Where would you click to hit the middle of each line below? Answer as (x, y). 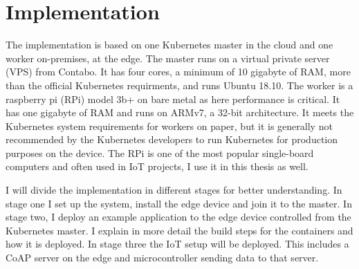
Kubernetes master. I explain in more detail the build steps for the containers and (179, 230)
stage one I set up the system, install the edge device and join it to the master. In (179, 203)
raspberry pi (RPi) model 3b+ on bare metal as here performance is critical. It (173, 99)
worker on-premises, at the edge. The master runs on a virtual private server (168, 58)
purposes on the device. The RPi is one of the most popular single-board (160, 152)
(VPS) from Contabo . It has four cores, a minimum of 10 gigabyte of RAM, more (178, 72)
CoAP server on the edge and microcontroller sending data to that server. (162, 258)
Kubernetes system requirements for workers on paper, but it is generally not (169, 126)
